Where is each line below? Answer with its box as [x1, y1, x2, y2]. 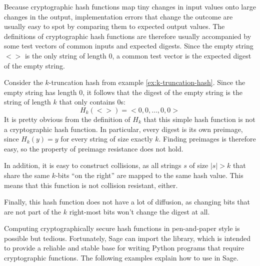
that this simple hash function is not [143, 113, 255, 124]
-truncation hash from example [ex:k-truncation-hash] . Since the [48, 77, 245, 87]
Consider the [4, 77, 43, 87]
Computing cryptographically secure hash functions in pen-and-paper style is [4, 223, 240, 233]
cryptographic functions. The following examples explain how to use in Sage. [4, 252, 238, 263]
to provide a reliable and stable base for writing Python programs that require [4, 242, 244, 253]
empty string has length [4, 86, 77, 97]
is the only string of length [24, 50, 106, 60]
